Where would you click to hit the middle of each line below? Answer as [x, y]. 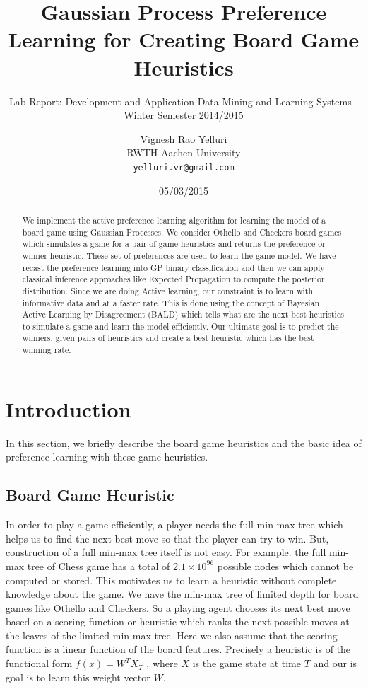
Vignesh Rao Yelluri [184, 138]
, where [162, 663]
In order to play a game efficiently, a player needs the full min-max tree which [174, 525]
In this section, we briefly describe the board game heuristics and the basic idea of [184, 442]
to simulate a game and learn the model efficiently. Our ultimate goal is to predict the [180, 326]
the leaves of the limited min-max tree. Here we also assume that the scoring [172, 635]
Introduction [69, 409]
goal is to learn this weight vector [78, 677]
